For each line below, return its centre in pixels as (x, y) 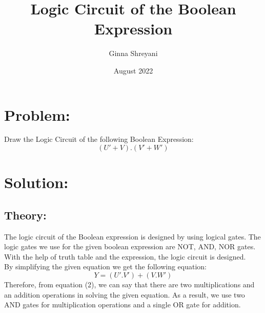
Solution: (36, 182)
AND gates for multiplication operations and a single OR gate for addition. (123, 305)
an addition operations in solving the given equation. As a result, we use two (125, 294)
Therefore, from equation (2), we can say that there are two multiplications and (129, 284)
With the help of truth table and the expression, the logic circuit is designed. (125, 256)
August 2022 (133, 70)
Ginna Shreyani (133, 53)
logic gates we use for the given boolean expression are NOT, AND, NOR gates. (130, 246)
